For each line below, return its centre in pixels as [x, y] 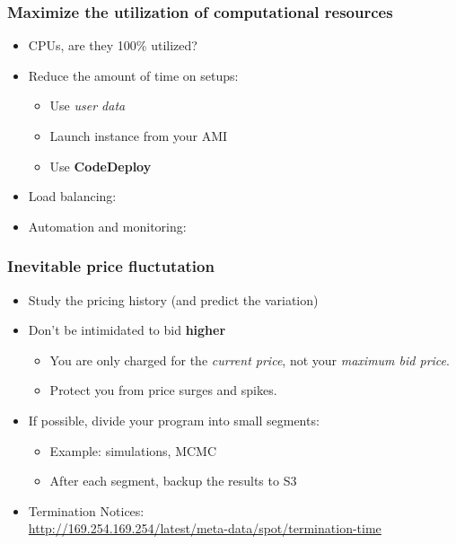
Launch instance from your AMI [139, 136]
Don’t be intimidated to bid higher [127, 330]
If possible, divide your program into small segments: [174, 420]
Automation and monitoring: [107, 226]
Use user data [88, 105]
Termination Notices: [86, 510]
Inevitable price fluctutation [111, 266]
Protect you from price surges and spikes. [163, 390]
